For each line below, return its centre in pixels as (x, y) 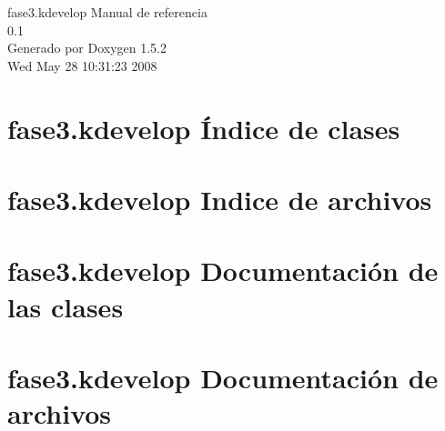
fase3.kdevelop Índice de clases (204, 128)
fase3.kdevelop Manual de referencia (107, 12)
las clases (66, 306)
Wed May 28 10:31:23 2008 (82, 65)
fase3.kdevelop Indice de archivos (220, 199)
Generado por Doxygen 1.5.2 (87, 48)
